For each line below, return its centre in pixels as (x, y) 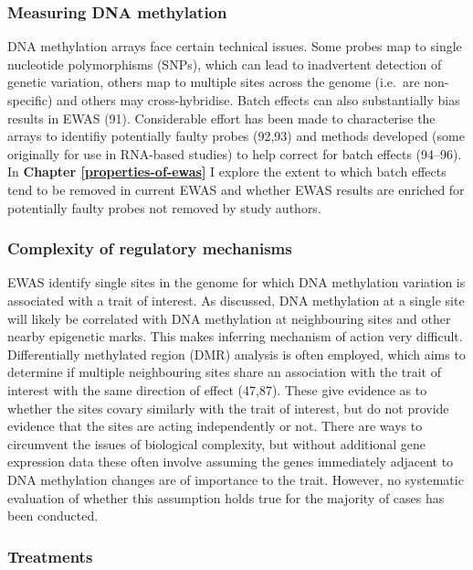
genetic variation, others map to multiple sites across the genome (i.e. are (214, 82)
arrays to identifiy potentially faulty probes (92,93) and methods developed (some (236, 136)
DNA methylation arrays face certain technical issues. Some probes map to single (235, 46)
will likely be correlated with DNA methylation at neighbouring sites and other (229, 318)
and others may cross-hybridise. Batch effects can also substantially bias (258, 100)
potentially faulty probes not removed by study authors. (164, 207)
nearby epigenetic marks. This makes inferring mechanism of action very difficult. (235, 336)
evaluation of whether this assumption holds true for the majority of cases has (226, 497)
